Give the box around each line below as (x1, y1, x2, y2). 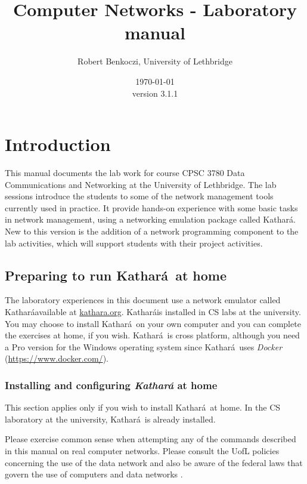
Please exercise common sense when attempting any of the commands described (5, 433, 296, 445)
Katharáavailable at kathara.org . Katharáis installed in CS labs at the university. (5, 305, 301, 317)
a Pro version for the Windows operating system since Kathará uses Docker (5, 340, 283, 353)
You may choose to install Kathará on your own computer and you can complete (5, 317, 301, 329)
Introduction (5, 132, 111, 156)
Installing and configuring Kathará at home (5, 377, 218, 392)
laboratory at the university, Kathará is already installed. (5, 412, 216, 425)
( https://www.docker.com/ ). (5, 352, 108, 365)
